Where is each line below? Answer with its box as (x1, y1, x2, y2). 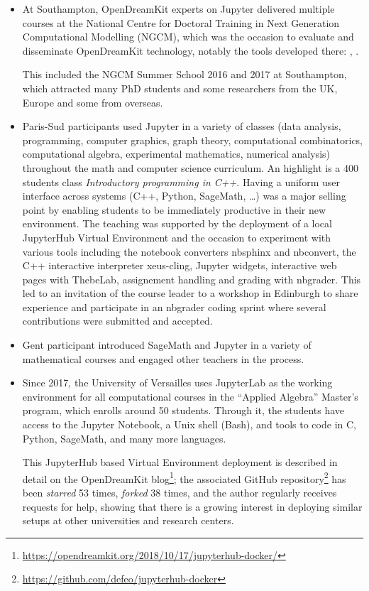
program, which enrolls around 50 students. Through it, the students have (22, 403, 345, 418)
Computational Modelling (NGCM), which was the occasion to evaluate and (22, 29, 354, 44)
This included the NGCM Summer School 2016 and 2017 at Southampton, (22, 67, 347, 82)
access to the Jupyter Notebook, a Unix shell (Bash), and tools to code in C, (22, 417, 356, 432)
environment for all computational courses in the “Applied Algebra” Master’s (22, 389, 358, 403)
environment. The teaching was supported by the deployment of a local (22, 216, 332, 231)
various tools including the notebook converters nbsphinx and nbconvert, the (22, 244, 356, 259)
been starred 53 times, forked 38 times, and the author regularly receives (22, 485, 337, 500)
